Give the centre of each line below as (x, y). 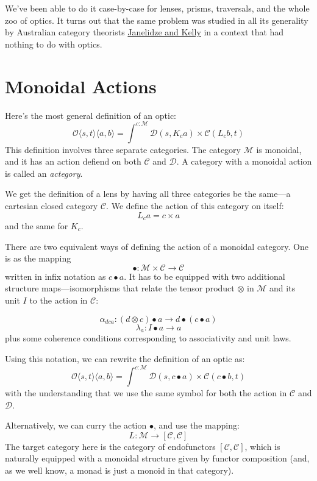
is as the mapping (38, 258)
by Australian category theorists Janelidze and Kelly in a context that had (144, 32)
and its (283, 288)
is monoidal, (279, 149)
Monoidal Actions (81, 86)
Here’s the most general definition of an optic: (91, 115)
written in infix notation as (55, 276)
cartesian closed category (52, 205)
